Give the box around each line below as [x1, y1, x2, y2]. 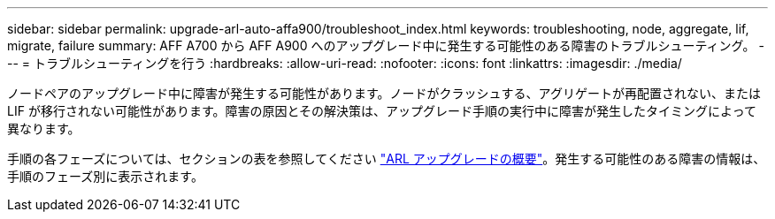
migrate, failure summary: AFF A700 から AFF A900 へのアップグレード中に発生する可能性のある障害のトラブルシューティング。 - [7, 38, 764, 53]
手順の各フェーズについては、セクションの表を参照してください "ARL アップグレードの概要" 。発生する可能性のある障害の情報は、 [7, 151, 766, 166]
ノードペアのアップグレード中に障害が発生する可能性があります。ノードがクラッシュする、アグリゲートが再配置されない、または [7, 86, 761, 101]
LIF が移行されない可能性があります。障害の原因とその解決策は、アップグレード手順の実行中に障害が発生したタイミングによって [7, 103, 756, 118]
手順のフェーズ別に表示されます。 [7, 169, 203, 184]
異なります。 [7, 121, 81, 136]
